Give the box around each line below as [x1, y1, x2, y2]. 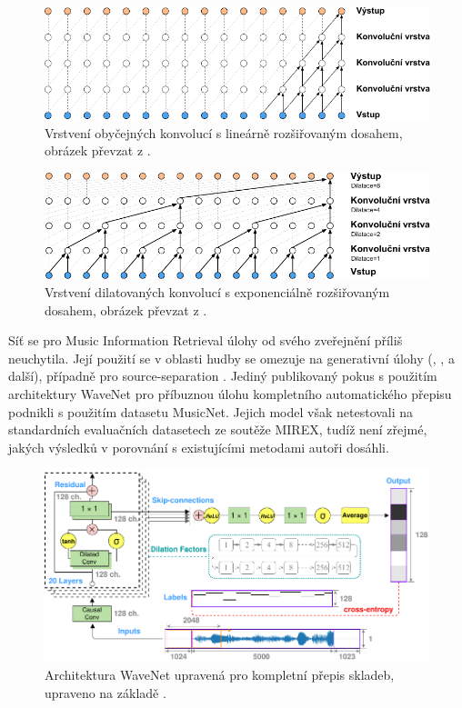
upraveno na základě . [45, 683, 166, 702]
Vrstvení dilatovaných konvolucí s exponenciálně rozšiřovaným [45, 283, 390, 301]
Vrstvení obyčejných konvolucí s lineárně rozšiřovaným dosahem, [45, 123, 403, 142]
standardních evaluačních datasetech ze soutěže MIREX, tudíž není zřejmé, [8, 420, 427, 439]
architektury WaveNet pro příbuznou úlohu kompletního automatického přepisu [8, 384, 452, 403]
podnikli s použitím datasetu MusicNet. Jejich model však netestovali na [8, 402, 414, 421]
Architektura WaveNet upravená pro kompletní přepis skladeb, [45, 665, 395, 684]
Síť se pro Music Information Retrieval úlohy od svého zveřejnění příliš [8, 331, 403, 350]
